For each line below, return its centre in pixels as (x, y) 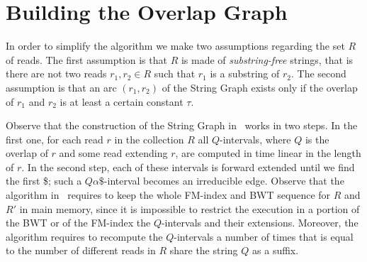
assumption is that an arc (61, 87)
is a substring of (245, 73)
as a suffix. (276, 250)
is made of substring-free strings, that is (267, 59)
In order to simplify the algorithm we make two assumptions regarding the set (175, 46)
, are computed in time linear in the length (268, 153)
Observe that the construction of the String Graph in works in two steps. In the (182, 125)
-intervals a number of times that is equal (264, 236)
